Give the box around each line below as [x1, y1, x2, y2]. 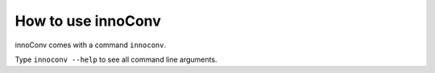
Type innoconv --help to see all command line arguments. [14, 55, 217, 64]
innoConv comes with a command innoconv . [14, 40, 167, 50]
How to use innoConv [14, 12, 161, 30]
